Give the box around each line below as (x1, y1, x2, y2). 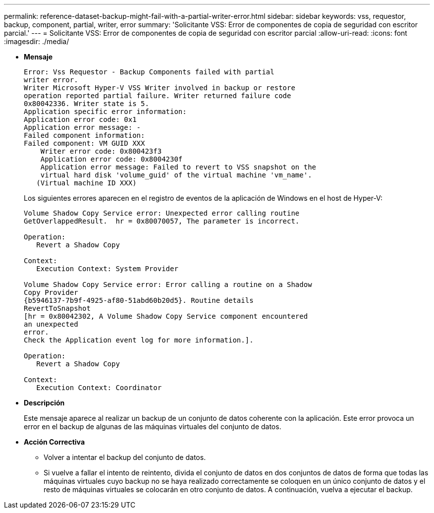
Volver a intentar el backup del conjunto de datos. (44, 453, 206, 461)
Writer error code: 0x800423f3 (40, 147, 162, 155)
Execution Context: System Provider (36, 265, 178, 273)
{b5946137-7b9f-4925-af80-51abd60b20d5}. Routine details (24, 296, 254, 304)
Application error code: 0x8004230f (40, 155, 183, 163)
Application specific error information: (24, 108, 187, 115)
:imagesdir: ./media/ (4, 37, 69, 46)
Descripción (24, 399, 65, 407)
